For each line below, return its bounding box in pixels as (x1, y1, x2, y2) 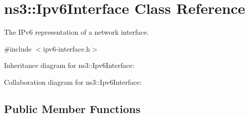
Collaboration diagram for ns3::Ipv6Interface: (4, 76, 142, 87)
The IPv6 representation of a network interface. (4, 27, 149, 37)
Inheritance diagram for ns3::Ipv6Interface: (4, 60, 134, 70)
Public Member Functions (4, 101, 140, 116)
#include (4, 43, 32, 54)
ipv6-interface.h (43, 43, 90, 54)
